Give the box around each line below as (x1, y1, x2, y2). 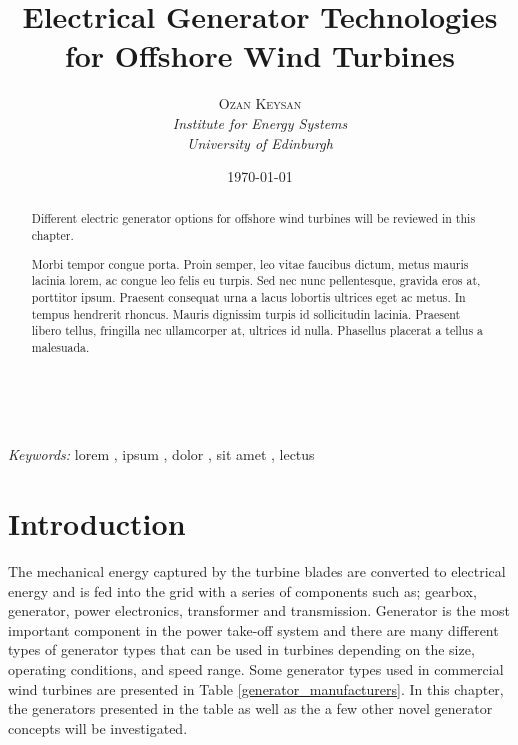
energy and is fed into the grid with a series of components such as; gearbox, (8, 580, 477, 601)
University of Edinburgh (187, 132, 333, 153)
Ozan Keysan (218, 93, 302, 114)
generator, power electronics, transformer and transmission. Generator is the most (8, 600, 510, 621)
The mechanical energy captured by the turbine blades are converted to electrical (8, 560, 506, 581)
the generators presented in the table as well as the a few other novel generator (8, 698, 493, 719)
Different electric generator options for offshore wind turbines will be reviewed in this (31, 210, 476, 227)
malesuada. (31, 338, 90, 355)
